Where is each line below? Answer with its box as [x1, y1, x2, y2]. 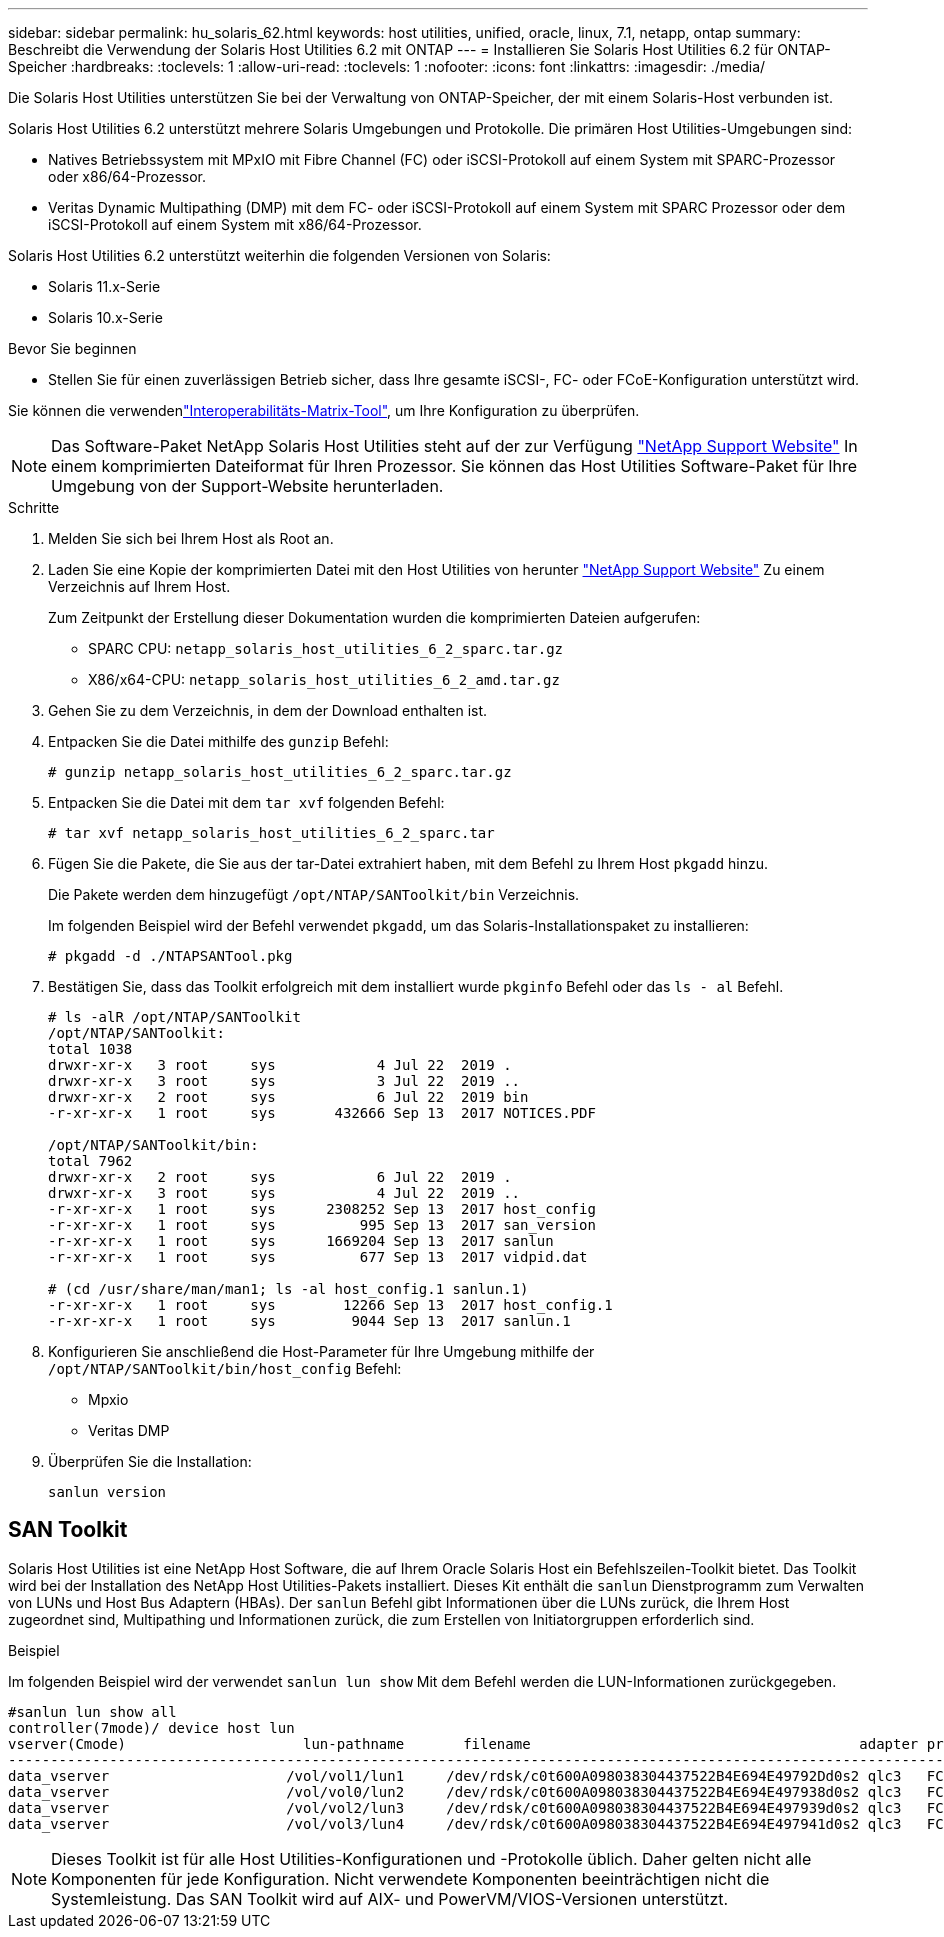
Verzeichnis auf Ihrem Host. [48, 578, 231, 595]
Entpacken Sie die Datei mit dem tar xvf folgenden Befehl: [48, 794, 445, 811]
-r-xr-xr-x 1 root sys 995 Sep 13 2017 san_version [48, 1217, 596, 1233]
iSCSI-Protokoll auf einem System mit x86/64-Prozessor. [48, 216, 422, 233]
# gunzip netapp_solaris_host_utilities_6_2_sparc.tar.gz [48, 764, 512, 780]
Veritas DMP [88, 1422, 170, 1439]
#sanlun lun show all [8, 1703, 177, 1720]
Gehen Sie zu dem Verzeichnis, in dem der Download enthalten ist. [48, 702, 488, 719]
